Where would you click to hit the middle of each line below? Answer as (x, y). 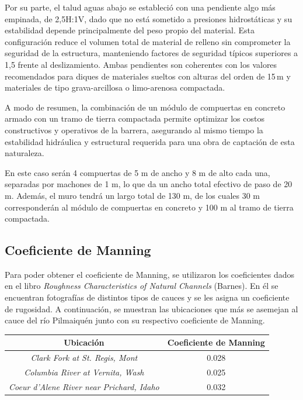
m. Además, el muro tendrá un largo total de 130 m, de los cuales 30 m (133, 195)
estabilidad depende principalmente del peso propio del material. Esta (130, 30)
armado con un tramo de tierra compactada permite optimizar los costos (135, 118)
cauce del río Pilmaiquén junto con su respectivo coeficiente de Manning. (135, 320)
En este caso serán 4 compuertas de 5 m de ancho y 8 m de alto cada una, (137, 172)
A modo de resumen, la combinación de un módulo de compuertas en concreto (145, 107)
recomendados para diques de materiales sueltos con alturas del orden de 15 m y (148, 76)
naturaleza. (25, 153)
